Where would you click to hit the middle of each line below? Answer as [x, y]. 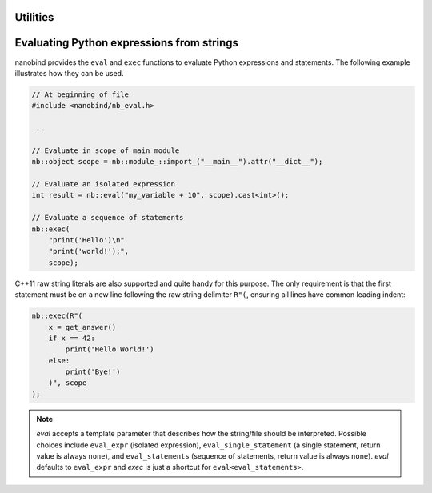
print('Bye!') [93, 372]
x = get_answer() [82, 327]
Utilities [34, 17]
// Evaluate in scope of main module [106, 150]
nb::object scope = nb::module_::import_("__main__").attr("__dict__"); [177, 162]
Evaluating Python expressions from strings [127, 43]
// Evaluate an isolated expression [104, 184]
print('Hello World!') [110, 349]
